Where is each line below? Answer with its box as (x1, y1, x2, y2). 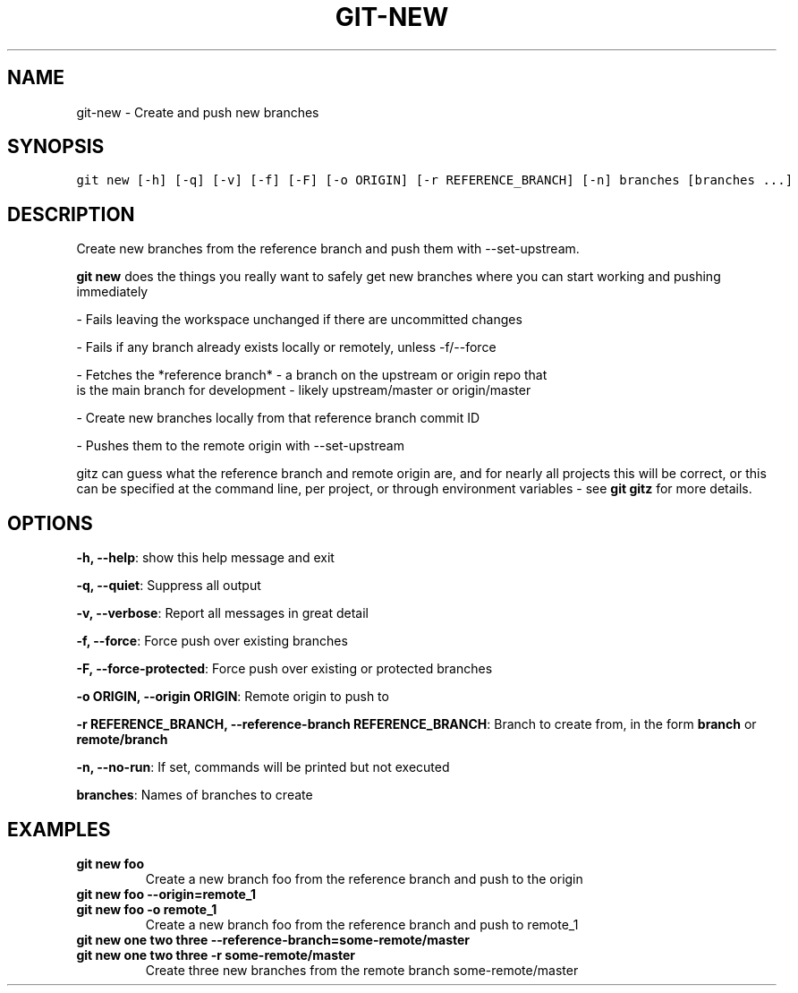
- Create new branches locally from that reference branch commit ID (76, 410, 480, 426)
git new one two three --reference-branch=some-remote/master (76, 931, 471, 947)
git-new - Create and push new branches (76, 104, 319, 120)
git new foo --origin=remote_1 (76, 886, 256, 902)
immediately (76, 284, 149, 300)
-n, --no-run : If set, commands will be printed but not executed (76, 759, 450, 775)
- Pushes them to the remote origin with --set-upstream (76, 438, 404, 454)
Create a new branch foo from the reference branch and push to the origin (145, 870, 583, 886)
